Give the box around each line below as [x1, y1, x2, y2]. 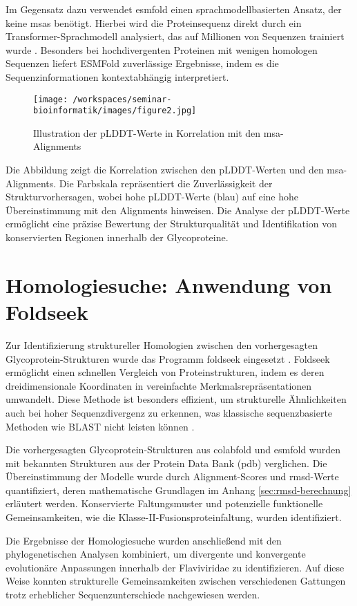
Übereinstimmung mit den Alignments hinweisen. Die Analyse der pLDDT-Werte [6, 202, 350, 217]
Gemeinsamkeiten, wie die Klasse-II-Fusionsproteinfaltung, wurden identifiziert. [6, 510, 342, 524]
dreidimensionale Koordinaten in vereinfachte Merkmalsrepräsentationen [6, 378, 312, 392]
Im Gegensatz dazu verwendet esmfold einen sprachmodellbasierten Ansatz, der [6, 2, 342, 16]
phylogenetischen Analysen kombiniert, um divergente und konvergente [6, 547, 306, 561]
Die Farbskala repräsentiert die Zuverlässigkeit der [59, 176, 273, 190]
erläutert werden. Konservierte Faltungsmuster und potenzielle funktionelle [6, 496, 323, 511]
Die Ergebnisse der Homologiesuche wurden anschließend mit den [6, 533, 282, 547]
